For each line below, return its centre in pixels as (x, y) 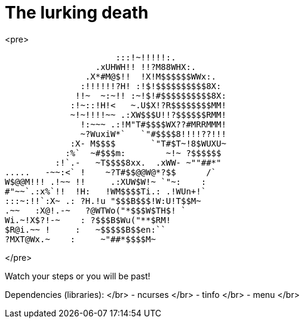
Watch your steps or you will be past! (78, 276)
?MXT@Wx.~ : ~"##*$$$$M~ (80, 239)
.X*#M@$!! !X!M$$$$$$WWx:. (151, 76)
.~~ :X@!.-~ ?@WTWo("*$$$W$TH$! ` (96, 210)
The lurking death (77, 13)
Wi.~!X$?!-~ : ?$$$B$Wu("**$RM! (88, 220)
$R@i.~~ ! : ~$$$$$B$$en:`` (85, 229)
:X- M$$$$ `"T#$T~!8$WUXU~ (148, 143)
